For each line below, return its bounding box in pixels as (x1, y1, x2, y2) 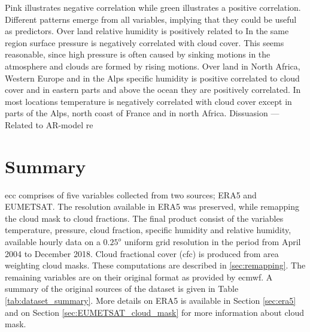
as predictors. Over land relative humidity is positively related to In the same (5, 25, 289, 37)
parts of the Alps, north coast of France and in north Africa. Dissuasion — (5, 107, 279, 119)
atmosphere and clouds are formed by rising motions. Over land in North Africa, (5, 59, 300, 72)
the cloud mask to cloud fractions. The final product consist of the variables (5, 212, 284, 224)
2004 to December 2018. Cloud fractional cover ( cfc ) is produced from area (5, 247, 279, 259)
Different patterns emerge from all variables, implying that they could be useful (5, 13, 297, 25)
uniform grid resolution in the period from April (124, 236, 301, 248)
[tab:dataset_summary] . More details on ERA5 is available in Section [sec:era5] (5, 294, 296, 306)
